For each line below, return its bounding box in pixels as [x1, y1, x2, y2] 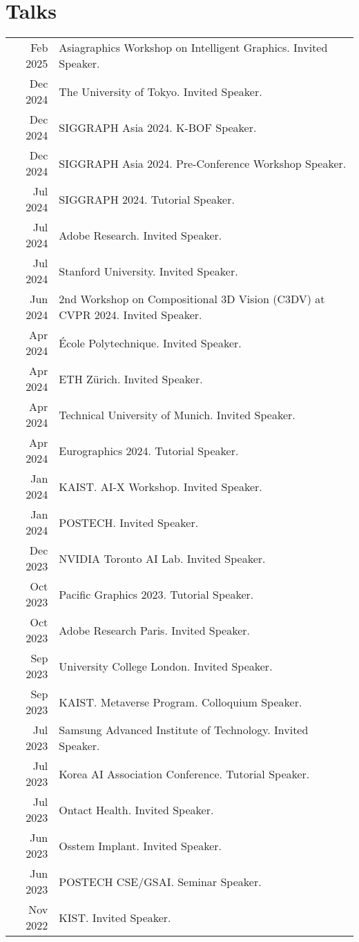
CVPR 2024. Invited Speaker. [59, 307, 202, 323]
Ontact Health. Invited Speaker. [59, 801, 214, 818]
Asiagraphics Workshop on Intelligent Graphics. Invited [59, 39, 328, 56]
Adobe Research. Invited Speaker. [59, 227, 222, 243]
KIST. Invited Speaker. [59, 909, 171, 925]
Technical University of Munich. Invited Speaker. [59, 406, 295, 423]
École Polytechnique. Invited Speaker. [59, 334, 242, 351]
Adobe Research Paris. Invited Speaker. [59, 622, 251, 638]
